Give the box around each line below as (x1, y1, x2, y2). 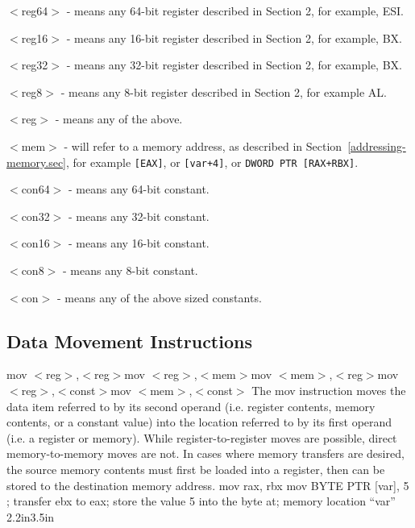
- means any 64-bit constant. (68, 181, 210, 197)
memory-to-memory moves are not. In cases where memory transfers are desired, (6, 445, 405, 462)
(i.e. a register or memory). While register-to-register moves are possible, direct (6, 429, 397, 446)
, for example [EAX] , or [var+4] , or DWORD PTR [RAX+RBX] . (66, 153, 359, 170)
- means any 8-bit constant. (62, 262, 198, 278)
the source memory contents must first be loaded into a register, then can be (6, 460, 385, 477)
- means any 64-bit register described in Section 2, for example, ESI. (66, 2, 404, 19)
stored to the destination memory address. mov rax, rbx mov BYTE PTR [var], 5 (6, 476, 409, 493)
